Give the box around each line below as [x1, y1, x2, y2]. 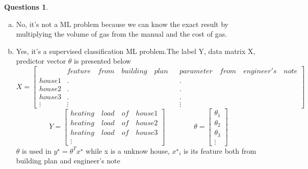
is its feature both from [183, 145, 256, 156]
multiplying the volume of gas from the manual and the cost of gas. [16, 29, 227, 39]
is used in [22, 145, 52, 156]
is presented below [74, 55, 131, 66]
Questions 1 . [4, 2, 48, 12]
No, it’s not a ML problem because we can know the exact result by [16, 18, 228, 29]
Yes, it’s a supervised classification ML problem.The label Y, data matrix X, [16, 45, 255, 56]
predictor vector [16, 55, 66, 66]
